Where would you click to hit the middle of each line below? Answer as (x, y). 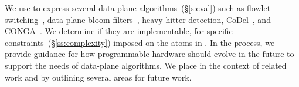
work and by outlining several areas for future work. (98, 77)
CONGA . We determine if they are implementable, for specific (119, 31)
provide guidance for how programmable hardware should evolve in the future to (149, 54)
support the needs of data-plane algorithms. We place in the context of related (146, 65)
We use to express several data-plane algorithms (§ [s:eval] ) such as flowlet (138, 8)
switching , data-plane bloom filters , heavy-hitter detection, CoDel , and (138, 19)
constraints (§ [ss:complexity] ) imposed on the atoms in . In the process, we (140, 42)
